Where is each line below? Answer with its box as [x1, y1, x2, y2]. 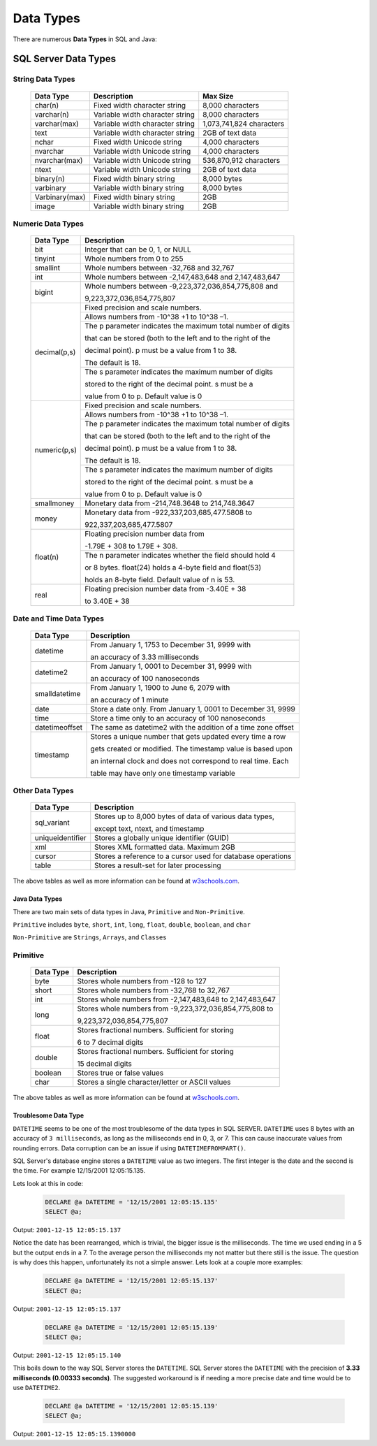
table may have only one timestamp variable [90, 768, 235, 778]
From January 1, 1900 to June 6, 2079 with [90, 682, 230, 692]
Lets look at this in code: [13, 1179, 84, 1187]
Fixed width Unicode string [93, 137, 182, 147]
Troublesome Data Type [13, 1111, 84, 1120]
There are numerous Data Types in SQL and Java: [13, 35, 157, 43]
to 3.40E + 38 [84, 596, 130, 606]
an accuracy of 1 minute [90, 695, 169, 704]
